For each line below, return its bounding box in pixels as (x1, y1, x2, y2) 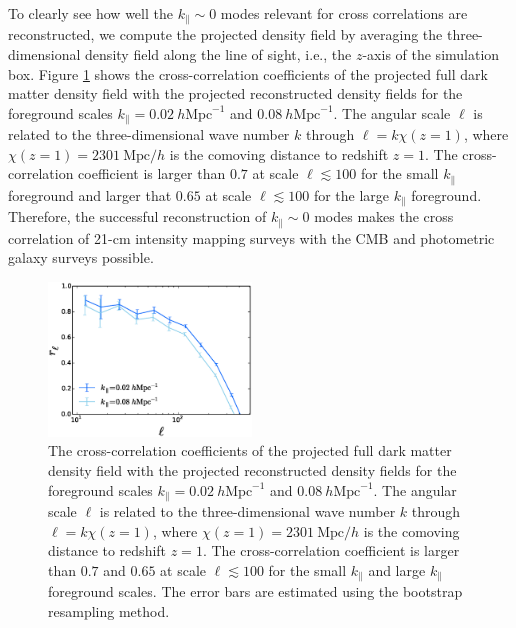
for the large (313, 184, 390, 205)
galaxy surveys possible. (8, 247, 154, 268)
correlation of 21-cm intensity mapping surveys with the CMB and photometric (8, 227, 495, 248)
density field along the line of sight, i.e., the (85, 44, 352, 65)
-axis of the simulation (362, 44, 500, 65)
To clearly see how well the (8, 3, 173, 23)
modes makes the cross (314, 206, 454, 227)
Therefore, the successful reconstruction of (8, 206, 267, 227)
